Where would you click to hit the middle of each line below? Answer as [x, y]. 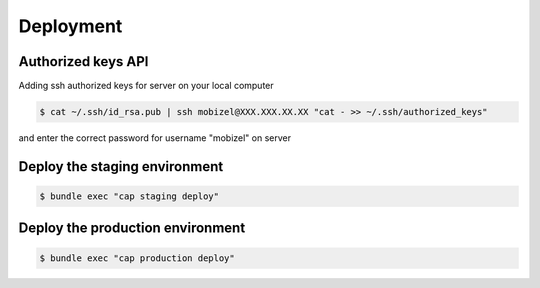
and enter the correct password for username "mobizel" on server [155, 138]
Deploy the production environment [132, 228]
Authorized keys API [83, 61]
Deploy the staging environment [121, 166]
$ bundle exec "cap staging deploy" [129, 196]
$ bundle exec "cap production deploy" [137, 258]
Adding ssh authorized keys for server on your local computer [146, 86]
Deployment [70, 26]
